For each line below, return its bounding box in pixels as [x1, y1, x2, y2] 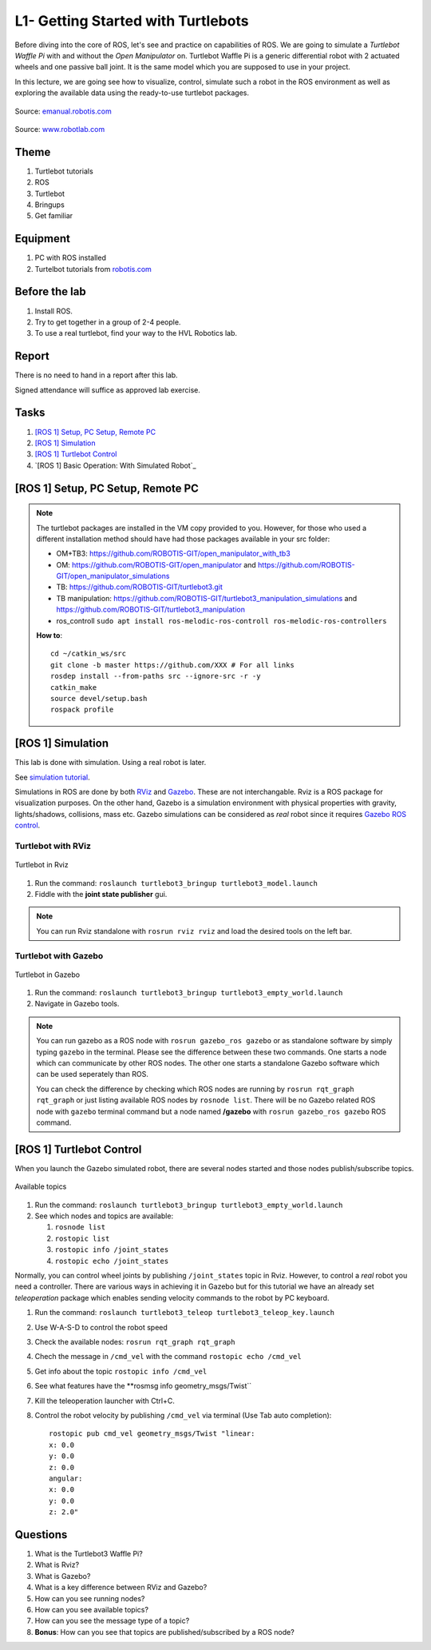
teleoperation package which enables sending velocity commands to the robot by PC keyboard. [14, 1293, 330, 1302]
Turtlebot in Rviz [14, 860, 69, 870]
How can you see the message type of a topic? [34, 1616, 190, 1626]
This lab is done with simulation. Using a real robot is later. [14, 758, 207, 767]
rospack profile [50, 705, 114, 715]
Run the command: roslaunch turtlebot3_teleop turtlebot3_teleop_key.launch [34, 1308, 335, 1317]
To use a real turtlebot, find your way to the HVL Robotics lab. [34, 329, 238, 338]
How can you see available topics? [34, 1604, 149, 1614]
